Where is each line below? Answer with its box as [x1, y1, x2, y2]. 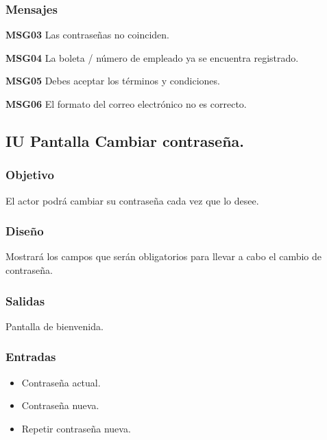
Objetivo [5, 166, 54, 183]
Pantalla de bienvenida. [5, 319, 104, 333]
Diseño [5, 222, 44, 240]
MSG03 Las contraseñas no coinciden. [5, 27, 169, 42]
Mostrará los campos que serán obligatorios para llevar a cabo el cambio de [5, 249, 322, 264]
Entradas [5, 348, 56, 365]
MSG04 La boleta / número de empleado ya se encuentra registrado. [5, 50, 299, 65]
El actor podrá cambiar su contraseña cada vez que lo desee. [5, 193, 259, 207]
